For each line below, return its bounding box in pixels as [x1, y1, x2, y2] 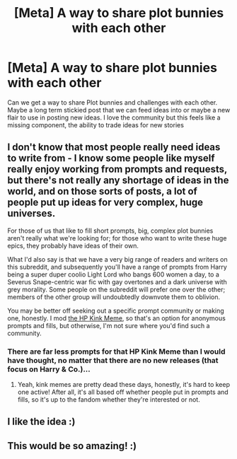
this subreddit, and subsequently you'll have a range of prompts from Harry [7, 262, 228, 271]
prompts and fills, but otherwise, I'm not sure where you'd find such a [7, 321, 210, 330]
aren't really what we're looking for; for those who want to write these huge [7, 233, 227, 242]
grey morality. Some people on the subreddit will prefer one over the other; [7, 285, 226, 294]
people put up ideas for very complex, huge [7, 197, 204, 209]
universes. [7, 207, 56, 220]
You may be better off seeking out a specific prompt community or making [7, 306, 224, 315]
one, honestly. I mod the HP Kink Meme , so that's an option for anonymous [7, 313, 226, 323]
